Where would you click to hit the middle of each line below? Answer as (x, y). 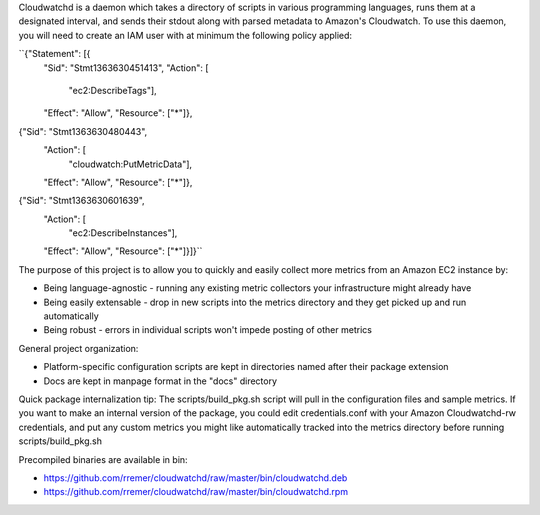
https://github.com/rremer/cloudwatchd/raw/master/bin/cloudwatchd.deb (195, 477)
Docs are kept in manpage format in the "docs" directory (160, 381)
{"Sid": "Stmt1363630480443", (83, 131)
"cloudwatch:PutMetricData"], (130, 164)
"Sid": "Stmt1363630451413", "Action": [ (126, 67)
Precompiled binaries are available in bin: (103, 459)
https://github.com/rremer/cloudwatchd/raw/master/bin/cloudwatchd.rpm (196, 492)
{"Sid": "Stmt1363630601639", (81, 201)
